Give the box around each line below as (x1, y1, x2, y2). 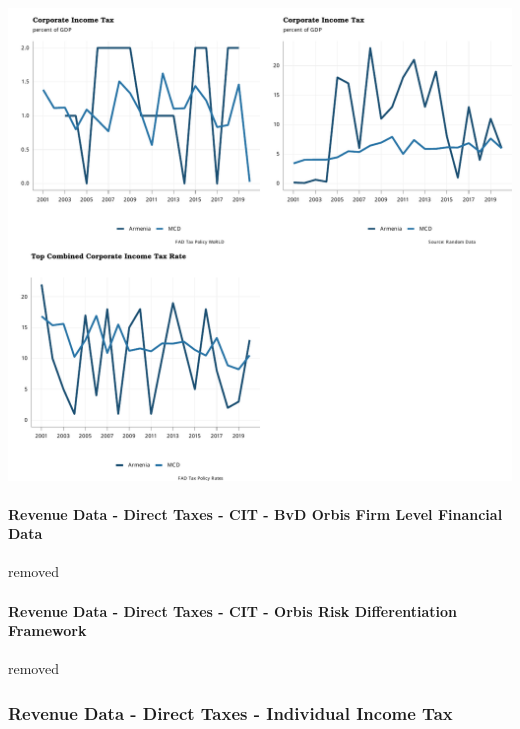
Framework (8, 620, 87, 641)
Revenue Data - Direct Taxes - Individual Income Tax (8, 700, 453, 725)
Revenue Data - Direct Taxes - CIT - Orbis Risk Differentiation (8, 600, 458, 621)
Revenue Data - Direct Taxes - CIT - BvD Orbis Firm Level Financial (8, 503, 503, 524)
